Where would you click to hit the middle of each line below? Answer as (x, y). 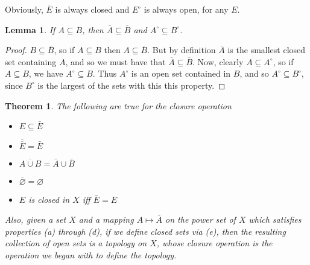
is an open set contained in (181, 73)
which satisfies (275, 219)
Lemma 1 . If (30, 29)
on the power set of (201, 219)
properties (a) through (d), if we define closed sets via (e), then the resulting (145, 231)
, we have (46, 73)
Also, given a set (36, 219)
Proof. (16, 50)
